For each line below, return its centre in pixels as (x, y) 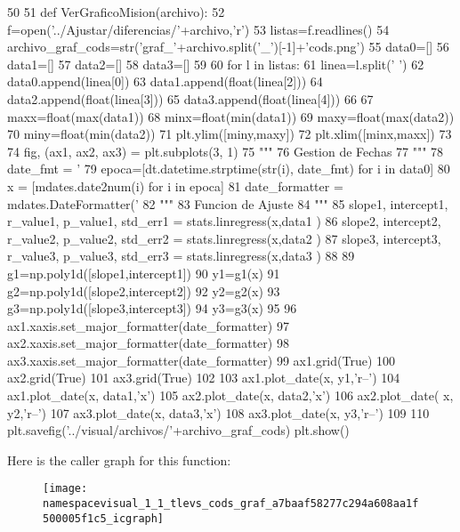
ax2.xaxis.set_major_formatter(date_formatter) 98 (148, 343)
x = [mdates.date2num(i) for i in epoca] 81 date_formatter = (175, 185)
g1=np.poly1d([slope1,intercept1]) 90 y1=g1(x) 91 (144, 273)
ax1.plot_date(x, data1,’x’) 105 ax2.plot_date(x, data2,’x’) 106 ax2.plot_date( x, (230, 395)
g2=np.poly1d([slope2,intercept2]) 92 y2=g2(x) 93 (144, 290)
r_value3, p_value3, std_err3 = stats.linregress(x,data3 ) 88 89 (181, 256)
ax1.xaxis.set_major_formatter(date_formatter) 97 (148, 325)
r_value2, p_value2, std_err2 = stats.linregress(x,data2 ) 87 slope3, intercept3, (224, 238)
